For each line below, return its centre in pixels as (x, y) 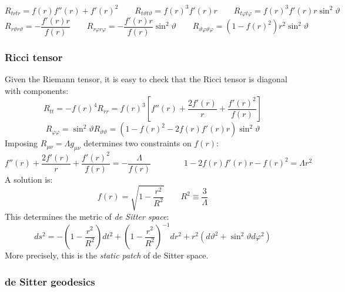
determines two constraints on (138, 143)
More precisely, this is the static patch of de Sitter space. (107, 255)
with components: (37, 90)
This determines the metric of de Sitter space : (87, 216)
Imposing (21, 143)
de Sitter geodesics (50, 281)
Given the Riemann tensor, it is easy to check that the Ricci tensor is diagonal (146, 79)
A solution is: (29, 179)
